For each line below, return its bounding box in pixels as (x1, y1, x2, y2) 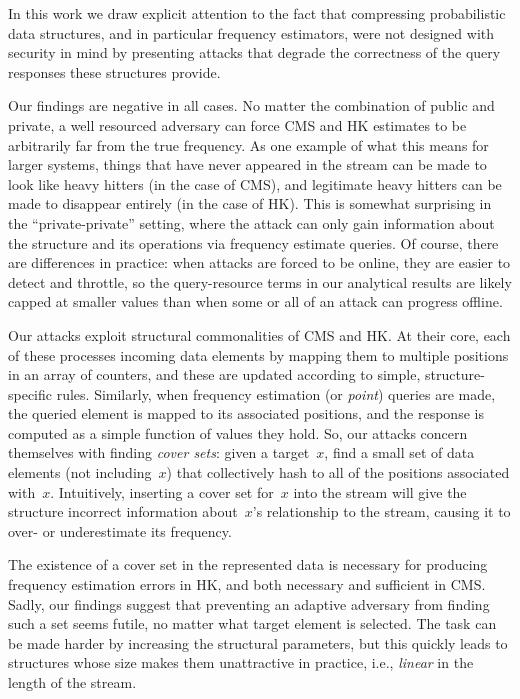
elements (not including (8, 462, 152, 483)
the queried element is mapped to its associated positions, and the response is (8, 403, 484, 424)
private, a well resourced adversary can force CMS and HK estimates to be (8, 114, 467, 135)
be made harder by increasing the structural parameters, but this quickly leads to (8, 632, 508, 653)
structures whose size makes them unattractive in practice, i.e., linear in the (8, 652, 474, 673)
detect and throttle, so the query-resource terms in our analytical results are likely (8, 271, 512, 292)
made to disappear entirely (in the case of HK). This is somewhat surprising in (8, 193, 492, 214)
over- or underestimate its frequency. (8, 520, 232, 541)
